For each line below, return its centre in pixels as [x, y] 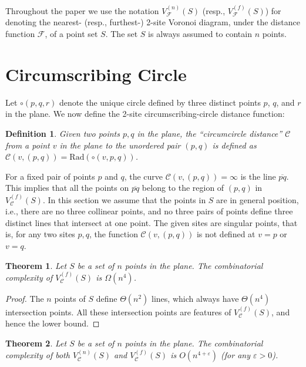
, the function [114, 234]
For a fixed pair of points [50, 176]
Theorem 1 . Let [36, 265]
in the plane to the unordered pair [120, 145]
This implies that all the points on [67, 188]
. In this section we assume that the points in [124, 199]
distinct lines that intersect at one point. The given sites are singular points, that [152, 222]
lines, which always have [195, 299]
